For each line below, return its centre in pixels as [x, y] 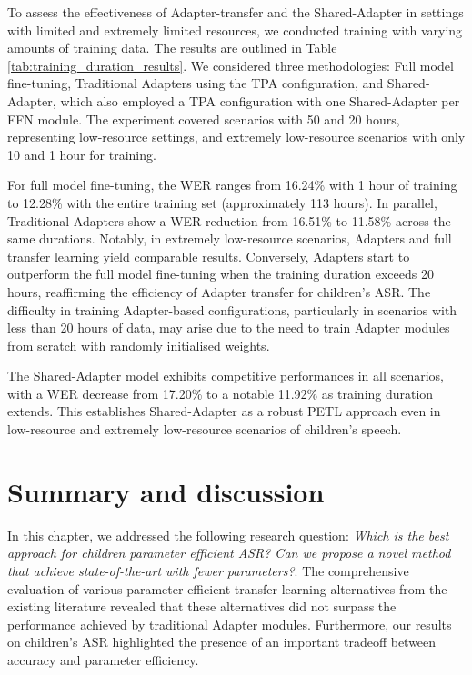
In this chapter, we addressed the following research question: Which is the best [228, 535]
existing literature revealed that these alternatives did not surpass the [202, 606]
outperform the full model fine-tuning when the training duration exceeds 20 [221, 274]
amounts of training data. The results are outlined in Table [172, 48]
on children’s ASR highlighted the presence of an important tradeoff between [222, 642]
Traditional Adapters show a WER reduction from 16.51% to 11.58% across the [229, 220]
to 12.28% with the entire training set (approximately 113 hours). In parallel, [222, 202]
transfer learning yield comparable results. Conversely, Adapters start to [209, 256]
